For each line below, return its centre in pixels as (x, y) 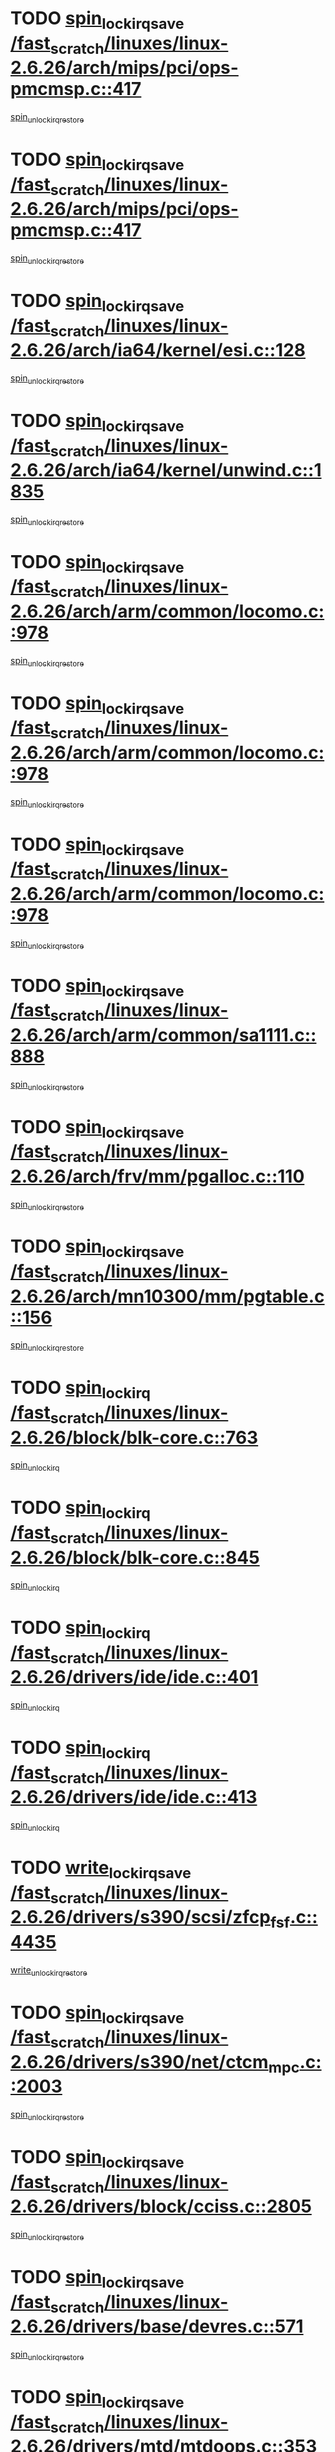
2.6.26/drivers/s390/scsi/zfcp (140, 1917)
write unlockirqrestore (49, 1970)
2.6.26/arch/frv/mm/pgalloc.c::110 (157, 1176)
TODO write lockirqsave (101, 1869)
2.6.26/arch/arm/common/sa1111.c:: (163, 1034)
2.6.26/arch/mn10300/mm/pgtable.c (167, 1296)
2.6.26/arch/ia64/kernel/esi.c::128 (158, 350)
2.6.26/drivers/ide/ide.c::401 (134, 1677)
